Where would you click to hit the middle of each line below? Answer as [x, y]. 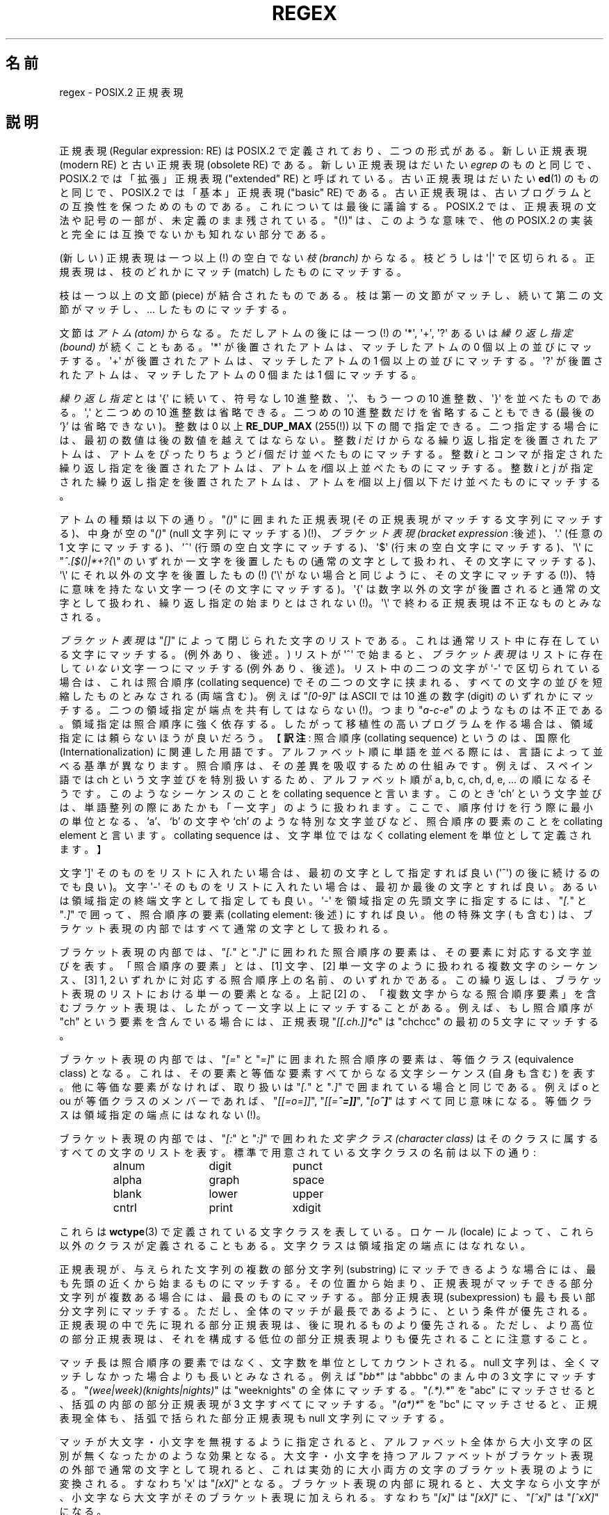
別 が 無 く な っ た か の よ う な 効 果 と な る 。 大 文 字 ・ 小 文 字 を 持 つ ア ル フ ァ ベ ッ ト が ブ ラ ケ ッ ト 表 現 [326, 1456]
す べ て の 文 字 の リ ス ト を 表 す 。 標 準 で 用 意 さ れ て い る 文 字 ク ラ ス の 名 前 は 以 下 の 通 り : [298, 1153]
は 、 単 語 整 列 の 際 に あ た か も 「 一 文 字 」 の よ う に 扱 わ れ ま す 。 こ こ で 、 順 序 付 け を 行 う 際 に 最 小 [326, 808]
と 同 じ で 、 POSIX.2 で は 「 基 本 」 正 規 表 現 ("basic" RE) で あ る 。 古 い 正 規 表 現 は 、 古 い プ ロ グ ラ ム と [326, 193]
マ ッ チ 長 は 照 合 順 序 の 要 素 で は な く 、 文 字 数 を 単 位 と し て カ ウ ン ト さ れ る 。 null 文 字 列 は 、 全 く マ [330, 1363]
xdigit [307, 1208]
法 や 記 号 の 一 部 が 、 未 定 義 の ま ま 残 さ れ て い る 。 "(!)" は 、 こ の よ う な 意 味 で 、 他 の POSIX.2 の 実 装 [326, 221]
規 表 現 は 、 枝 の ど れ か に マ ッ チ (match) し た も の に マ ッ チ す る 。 [233, 272]
